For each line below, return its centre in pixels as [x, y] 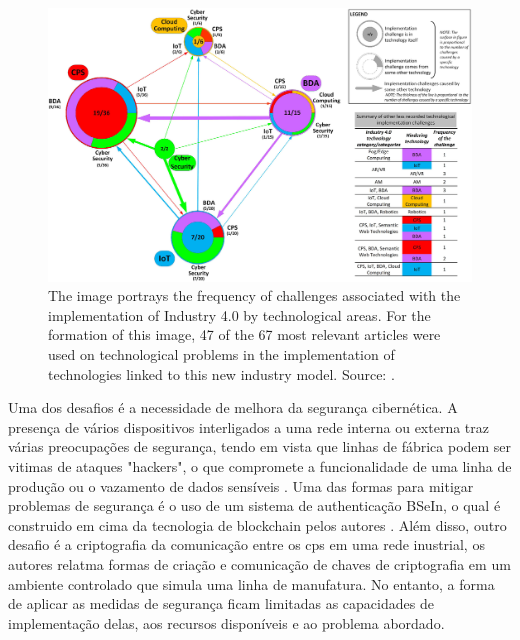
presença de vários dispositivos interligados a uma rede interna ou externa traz [248, 426]
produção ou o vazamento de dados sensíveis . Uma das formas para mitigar [241, 485]
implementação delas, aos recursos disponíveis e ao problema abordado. [226, 622]
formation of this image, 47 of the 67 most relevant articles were [244, 334]
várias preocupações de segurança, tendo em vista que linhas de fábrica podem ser [260, 446]
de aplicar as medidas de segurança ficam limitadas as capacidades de [221, 603]
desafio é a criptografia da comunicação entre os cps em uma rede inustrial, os [246, 544]
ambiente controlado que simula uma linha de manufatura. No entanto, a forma [251, 583]
